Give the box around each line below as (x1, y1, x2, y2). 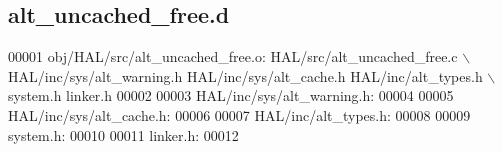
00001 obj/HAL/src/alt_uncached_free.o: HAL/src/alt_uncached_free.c (8, 46, 458, 67)
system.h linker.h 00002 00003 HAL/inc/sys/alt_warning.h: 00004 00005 (8, 85, 454, 106)
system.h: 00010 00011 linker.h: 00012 (8, 124, 239, 145)
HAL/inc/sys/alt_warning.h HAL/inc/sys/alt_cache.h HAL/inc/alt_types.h (8, 65, 483, 86)
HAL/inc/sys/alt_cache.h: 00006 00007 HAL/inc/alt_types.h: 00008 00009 (8, 104, 471, 125)
